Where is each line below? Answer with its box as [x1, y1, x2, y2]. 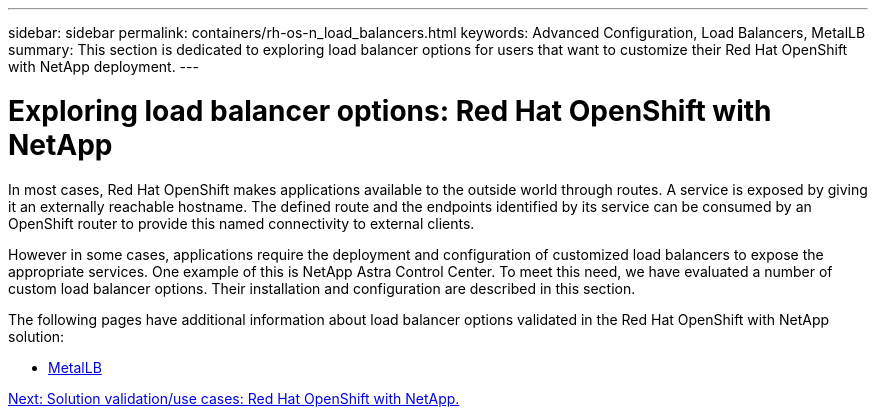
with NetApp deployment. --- [8, 58, 199, 75]
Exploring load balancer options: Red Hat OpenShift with [8, 93, 772, 128]
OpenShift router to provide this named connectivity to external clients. [8, 214, 475, 232]
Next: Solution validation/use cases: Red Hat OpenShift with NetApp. [8, 389, 460, 407]
